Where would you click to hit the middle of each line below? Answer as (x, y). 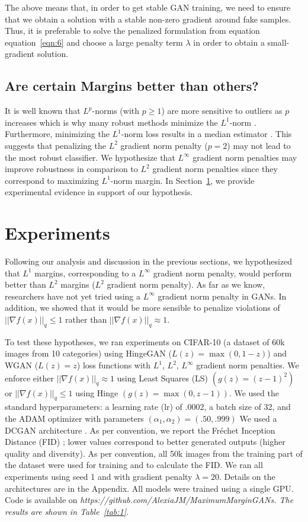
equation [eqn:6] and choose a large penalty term (94, 42)
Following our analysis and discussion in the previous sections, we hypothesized (149, 261)
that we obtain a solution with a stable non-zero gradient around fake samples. (148, 19)
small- (278, 42)
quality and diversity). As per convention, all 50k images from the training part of (154, 453)
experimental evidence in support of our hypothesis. (99, 192)
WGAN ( (22, 365)
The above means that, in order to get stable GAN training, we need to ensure (148, 7)
